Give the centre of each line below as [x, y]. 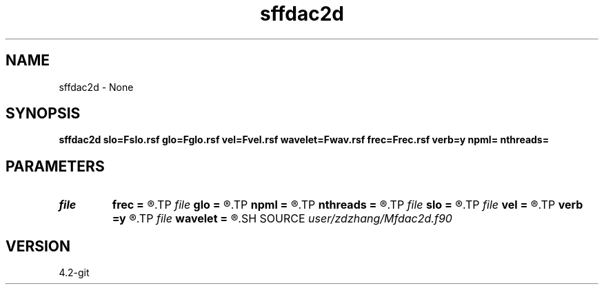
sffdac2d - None [96, 87]
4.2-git [74, 273]
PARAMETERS [55, 166]
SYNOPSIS [43, 114]
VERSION [38, 246]
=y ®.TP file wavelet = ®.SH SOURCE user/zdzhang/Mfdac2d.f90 [282, 219]
